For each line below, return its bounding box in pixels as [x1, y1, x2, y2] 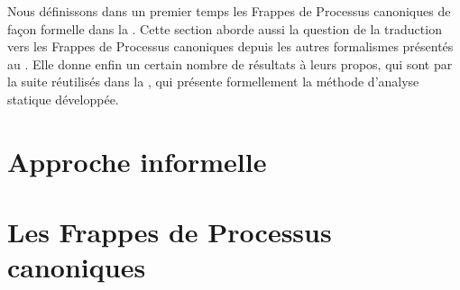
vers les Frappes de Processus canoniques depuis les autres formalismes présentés [7, 37, 454, 56]
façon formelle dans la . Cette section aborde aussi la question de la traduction [7, 19, 442, 38]
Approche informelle [7, 142, 267, 179]
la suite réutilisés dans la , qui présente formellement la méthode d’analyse [7, 72, 419, 91]
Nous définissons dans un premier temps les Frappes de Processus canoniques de [7, 2, 451, 20]
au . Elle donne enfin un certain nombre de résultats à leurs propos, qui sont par [7, 54, 453, 73]
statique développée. [7, 89, 119, 108]
